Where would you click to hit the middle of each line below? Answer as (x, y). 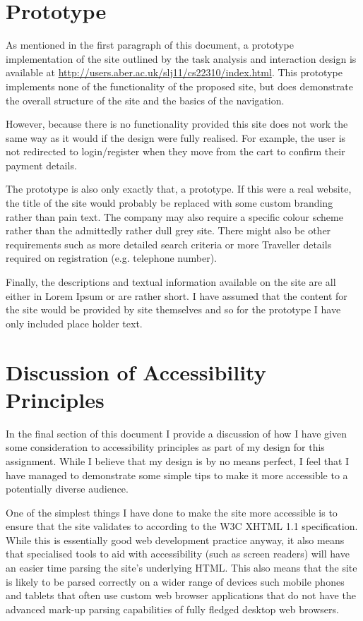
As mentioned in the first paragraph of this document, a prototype (150, 45)
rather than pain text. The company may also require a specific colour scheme (174, 216)
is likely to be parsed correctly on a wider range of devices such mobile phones (175, 581)
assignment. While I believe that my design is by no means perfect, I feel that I (178, 460)
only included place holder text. (74, 323)
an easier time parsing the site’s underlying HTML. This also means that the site (181, 568)
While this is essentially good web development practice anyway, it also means (175, 539)
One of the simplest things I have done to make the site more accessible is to (172, 512)
